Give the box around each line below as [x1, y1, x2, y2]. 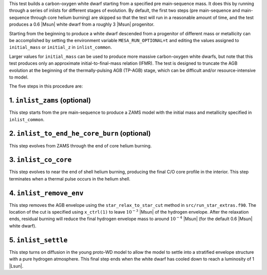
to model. [9, 74, 29, 80]
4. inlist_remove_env [9, 188, 84, 197]
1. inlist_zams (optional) [9, 96, 91, 105]
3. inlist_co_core [9, 156, 72, 164]
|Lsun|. [9, 263, 24, 269]
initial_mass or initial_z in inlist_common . [9, 45, 112, 50]
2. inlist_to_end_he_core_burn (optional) [9, 129, 151, 138]
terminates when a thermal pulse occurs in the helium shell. [9, 176, 131, 182]
